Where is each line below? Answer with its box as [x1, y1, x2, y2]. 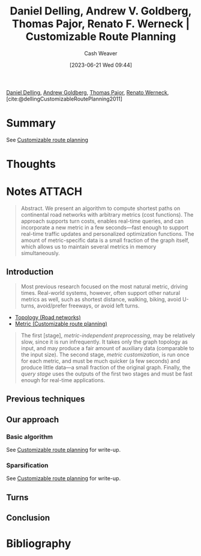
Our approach [6, 414, 59, 425]
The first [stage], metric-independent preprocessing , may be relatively [20, 332, 196, 339]
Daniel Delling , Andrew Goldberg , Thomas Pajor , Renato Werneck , [6, 88, 169, 96]
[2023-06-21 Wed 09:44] [69, 61, 133, 69]
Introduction [6, 267, 54, 277]
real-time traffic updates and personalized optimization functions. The [20, 230, 194, 237]
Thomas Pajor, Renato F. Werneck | [11, 17, 190, 31]
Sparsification [6, 461, 49, 469]
